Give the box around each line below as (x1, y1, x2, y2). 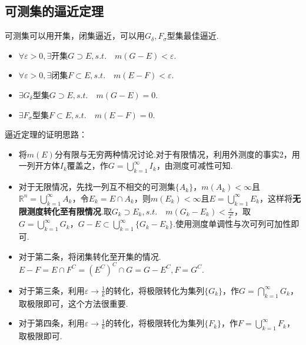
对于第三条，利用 (18, 284, 85, 296)
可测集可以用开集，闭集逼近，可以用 (5, 29, 145, 42)
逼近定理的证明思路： (5, 128, 87, 140)
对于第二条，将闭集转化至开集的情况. (18, 250, 161, 262)
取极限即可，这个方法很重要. (18, 297, 128, 309)
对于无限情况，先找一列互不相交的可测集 (18, 180, 175, 193)
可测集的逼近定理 (5, 2, 104, 20)
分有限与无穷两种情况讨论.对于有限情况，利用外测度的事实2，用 (54, 148, 300, 160)
